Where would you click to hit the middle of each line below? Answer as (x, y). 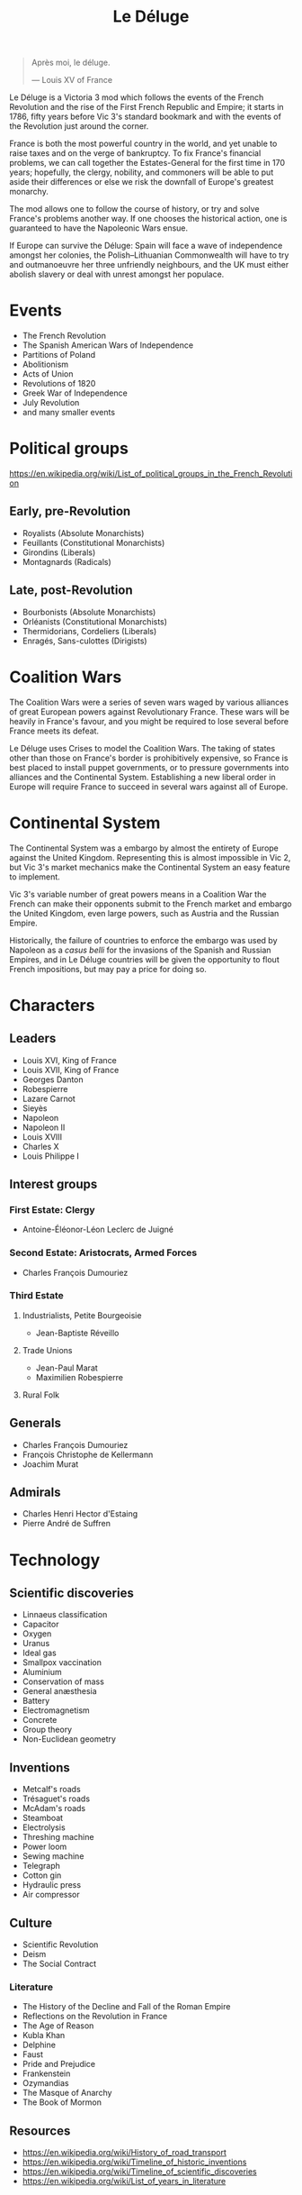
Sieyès (35, 1108)
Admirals (35, 1493)
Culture (31, 1922)
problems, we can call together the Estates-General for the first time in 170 (147, 163)
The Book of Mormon (62, 2102)
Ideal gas (39, 1653)
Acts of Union (48, 374)
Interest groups (53, 1184)
